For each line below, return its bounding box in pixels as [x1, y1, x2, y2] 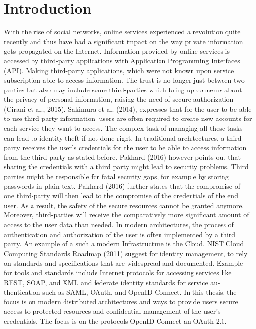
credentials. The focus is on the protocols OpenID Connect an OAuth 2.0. [4, 315, 227, 326]
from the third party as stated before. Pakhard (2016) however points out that [4, 151, 241, 162]
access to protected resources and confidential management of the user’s [4, 306, 221, 316]
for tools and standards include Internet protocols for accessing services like [4, 267, 232, 277]
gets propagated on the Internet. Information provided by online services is [4, 46, 230, 56]
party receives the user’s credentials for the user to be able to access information [4, 142, 247, 152]
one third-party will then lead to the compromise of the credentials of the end [4, 190, 238, 201]
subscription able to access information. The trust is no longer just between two [4, 75, 245, 85]
